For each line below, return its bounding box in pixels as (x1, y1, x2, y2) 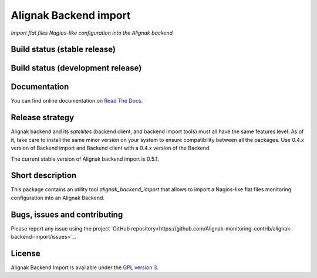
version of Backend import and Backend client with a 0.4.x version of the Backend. (11, 144, 211, 152)
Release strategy (11, 113, 75, 123)
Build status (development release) (11, 63, 142, 73)
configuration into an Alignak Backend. (11, 194, 105, 201)
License (11, 248, 41, 258)
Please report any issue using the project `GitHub (11, 225, 130, 232)
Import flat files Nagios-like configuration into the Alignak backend (11, 29, 173, 36)
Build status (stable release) (11, 45, 116, 55)
